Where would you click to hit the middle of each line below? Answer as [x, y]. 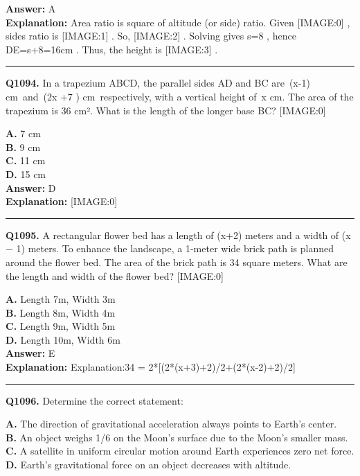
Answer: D [31, 187]
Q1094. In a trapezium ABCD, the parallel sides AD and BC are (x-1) [158, 83]
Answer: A [31, 8]
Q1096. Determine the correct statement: [94, 400]
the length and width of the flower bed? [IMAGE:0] [115, 275]
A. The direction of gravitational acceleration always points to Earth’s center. [171, 424]
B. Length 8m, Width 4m [61, 312]
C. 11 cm [26, 160]
